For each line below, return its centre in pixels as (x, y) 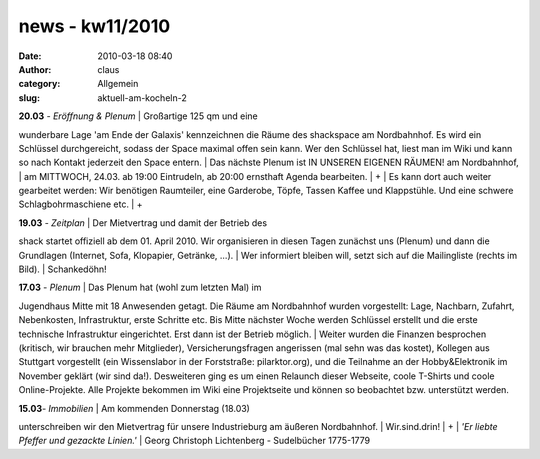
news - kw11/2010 (94, 26)
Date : (30, 56)
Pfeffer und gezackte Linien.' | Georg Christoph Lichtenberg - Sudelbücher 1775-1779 (194, 441)
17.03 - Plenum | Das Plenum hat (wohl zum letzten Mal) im (140, 287)
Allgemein (118, 84)
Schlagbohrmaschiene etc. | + (80, 204)
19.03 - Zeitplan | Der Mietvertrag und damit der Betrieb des (143, 222)
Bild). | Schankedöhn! (62, 269)
